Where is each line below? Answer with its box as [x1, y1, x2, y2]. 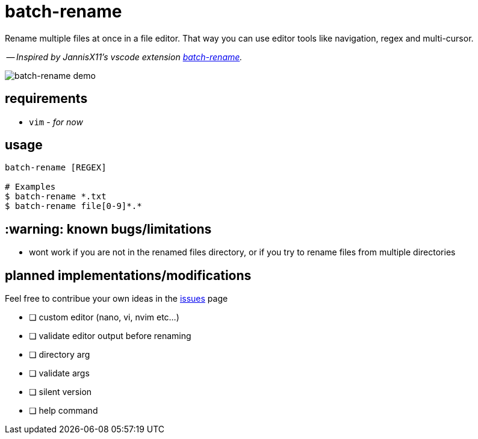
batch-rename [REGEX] [5, 163, 107, 173]
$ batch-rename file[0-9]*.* [5, 201, 142, 211]
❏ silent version [29, 387, 92, 397]
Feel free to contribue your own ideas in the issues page [5, 293, 228, 304]
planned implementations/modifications [5, 267, 252, 283]
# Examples [5, 182, 56, 192]
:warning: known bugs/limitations [5, 221, 212, 237]
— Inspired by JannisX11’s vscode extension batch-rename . [6, 51, 243, 62]
